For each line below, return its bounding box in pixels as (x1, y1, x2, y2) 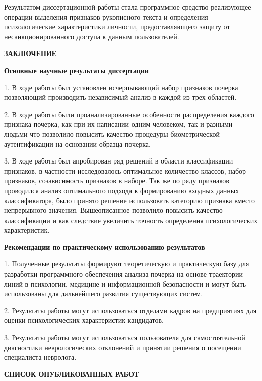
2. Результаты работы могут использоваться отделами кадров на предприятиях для (4, 305, 257, 315)
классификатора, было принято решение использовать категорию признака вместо (4, 195, 255, 205)
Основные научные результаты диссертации (4, 65, 149, 75)
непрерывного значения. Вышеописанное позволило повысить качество (4, 205, 223, 215)
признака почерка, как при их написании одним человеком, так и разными (4, 119, 233, 129)
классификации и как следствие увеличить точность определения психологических (4, 214, 258, 225)
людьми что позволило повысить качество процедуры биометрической (4, 128, 220, 139)
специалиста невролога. (4, 352, 77, 362)
